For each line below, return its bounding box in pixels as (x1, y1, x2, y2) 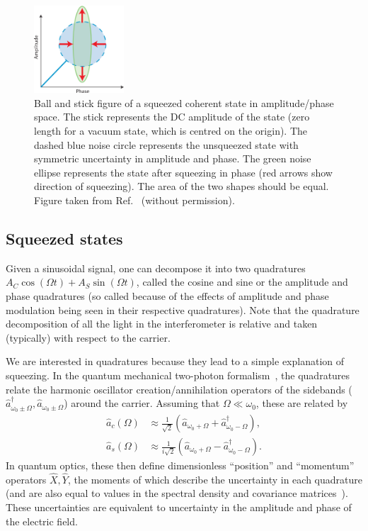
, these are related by (255, 396, 348, 410)
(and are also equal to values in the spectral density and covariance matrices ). (6, 486, 348, 501)
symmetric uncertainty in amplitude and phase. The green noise (34, 151, 311, 166)
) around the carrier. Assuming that (64, 396, 220, 410)
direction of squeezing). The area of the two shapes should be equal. (34, 179, 329, 194)
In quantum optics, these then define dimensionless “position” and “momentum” (6, 458, 355, 473)
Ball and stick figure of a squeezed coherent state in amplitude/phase (34, 95, 334, 110)
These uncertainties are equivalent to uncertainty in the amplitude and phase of (6, 500, 352, 515)
